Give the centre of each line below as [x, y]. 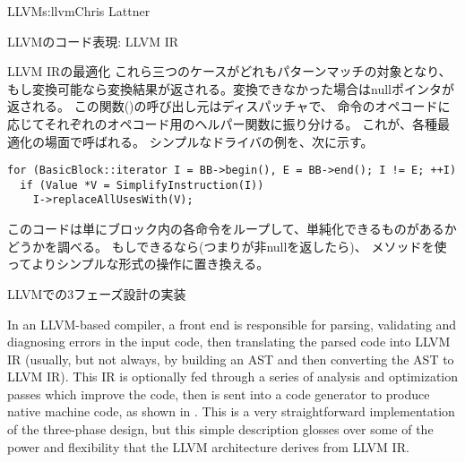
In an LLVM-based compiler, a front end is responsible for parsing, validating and [232, 324]
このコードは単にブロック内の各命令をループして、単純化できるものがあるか [232, 229]
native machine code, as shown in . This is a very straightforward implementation [231, 411]
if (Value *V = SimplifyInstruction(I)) [142, 185]
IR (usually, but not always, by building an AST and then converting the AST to [231, 359]
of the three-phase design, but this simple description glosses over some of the [220, 429]
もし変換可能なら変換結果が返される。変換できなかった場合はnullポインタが [231, 88]
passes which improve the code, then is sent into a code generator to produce [219, 394]
